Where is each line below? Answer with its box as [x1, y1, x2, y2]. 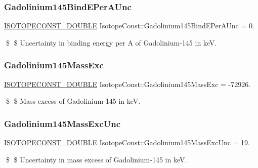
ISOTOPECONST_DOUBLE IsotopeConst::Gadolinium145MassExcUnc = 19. [4, 137, 250, 148]
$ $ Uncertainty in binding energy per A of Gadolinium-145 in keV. [6, 37, 217, 48]
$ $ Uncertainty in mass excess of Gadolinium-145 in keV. [6, 154, 187, 164]
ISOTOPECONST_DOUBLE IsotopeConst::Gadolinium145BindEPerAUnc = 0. [4, 20, 254, 31]
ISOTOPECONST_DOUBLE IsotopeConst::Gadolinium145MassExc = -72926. [4, 78, 251, 89]
